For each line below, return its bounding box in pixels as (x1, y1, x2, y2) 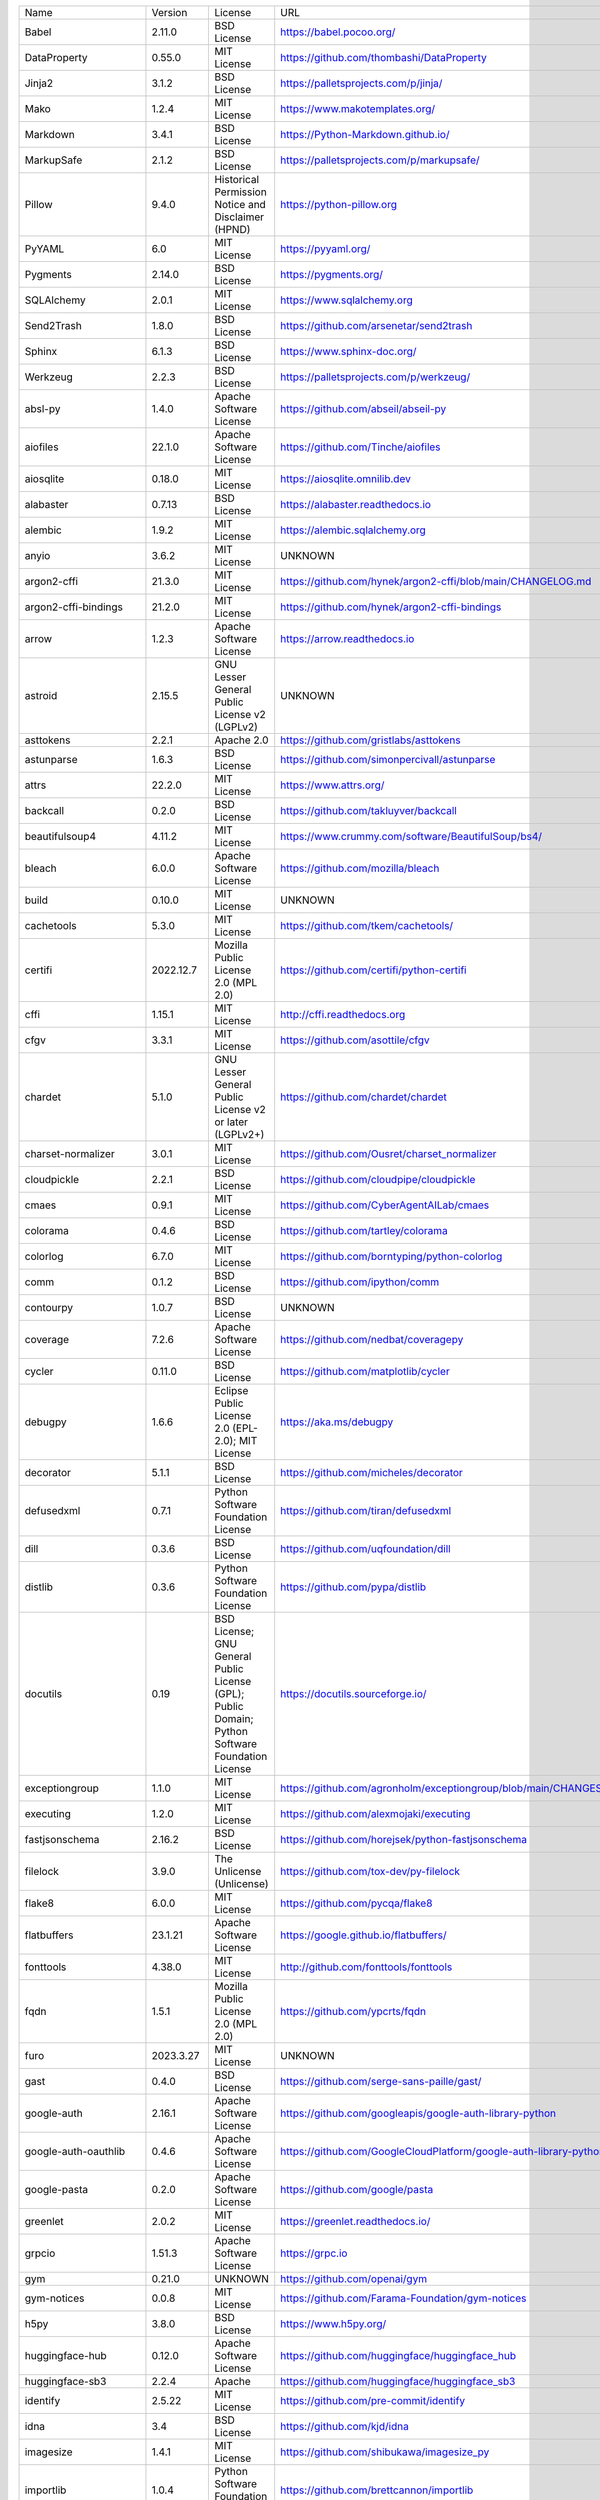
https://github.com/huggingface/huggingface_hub (280, 2349, 517, 2362)
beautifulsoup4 (24, 830, 97, 843)
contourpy (24, 1301, 74, 1314)
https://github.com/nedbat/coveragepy (280, 1333, 464, 1346)
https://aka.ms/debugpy (280, 1415, 394, 1429)
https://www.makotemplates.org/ (280, 102, 435, 115)
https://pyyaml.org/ (280, 242, 371, 255)
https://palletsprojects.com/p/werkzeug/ (280, 370, 471, 384)
